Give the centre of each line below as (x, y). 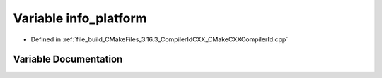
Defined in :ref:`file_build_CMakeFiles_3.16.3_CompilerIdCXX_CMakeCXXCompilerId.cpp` (160, 39)
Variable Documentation (68, 59)
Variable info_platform (80, 18)
